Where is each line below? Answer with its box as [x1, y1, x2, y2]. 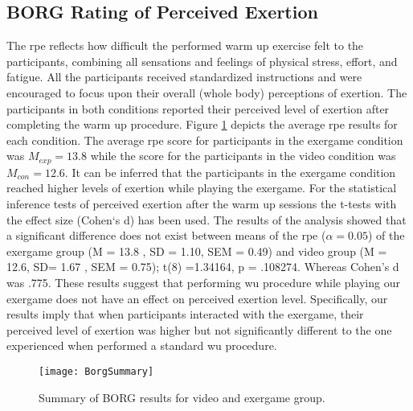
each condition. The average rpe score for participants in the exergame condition [6, 131, 403, 148]
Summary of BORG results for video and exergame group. [39, 388, 325, 405]
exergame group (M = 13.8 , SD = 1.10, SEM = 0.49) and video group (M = [6, 242, 387, 259]
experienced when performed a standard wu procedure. [6, 337, 277, 354]
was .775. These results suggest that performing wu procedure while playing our [6, 273, 400, 290]
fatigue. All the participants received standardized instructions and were [6, 68, 362, 85]
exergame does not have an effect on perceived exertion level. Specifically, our [6, 290, 388, 306]
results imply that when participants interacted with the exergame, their [6, 306, 364, 323]
